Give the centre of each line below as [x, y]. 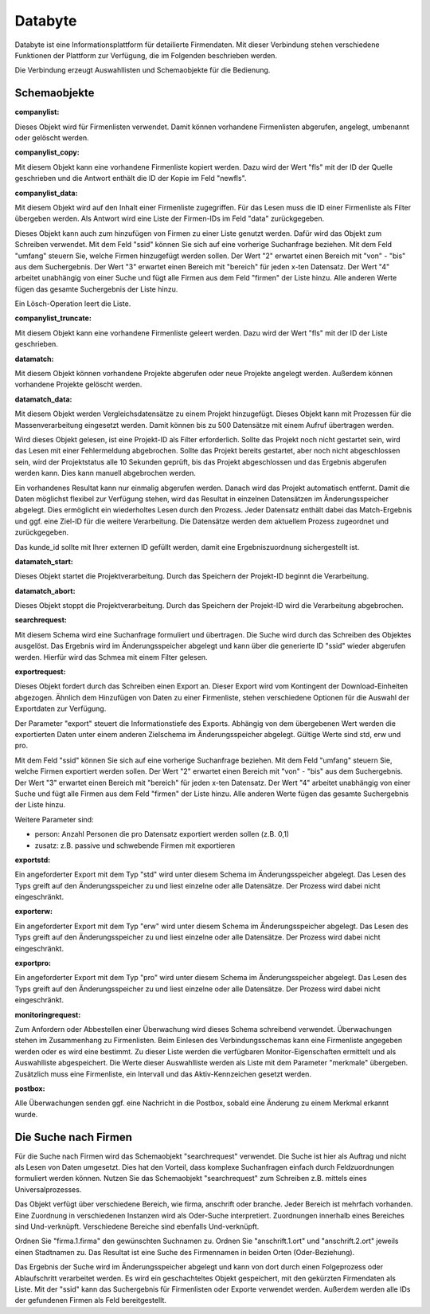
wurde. [26, 1114]
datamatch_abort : [45, 590]
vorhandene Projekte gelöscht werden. [78, 384]
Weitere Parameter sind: [55, 819]
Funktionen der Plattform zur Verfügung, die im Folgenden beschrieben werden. [146, 55]
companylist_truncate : [53, 318]
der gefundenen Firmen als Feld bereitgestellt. [91, 1300]
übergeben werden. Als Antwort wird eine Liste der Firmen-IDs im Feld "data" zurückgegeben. [170, 218]
